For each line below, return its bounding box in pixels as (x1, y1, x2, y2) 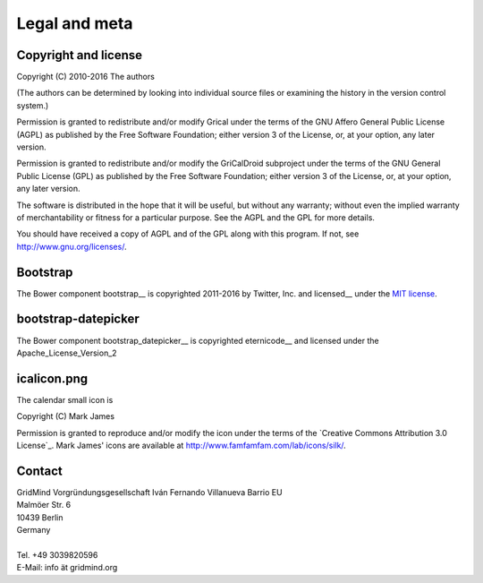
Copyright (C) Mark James (16, 411, 115, 422)
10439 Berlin (16, 511, 64, 523)
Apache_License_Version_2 (16, 347, 117, 358)
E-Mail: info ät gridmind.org (16, 562, 118, 573)
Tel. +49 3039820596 (16, 549, 98, 560)
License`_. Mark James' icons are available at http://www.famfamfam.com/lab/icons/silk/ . (16, 440, 346, 451)
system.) (16, 99, 49, 111)
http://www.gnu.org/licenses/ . (16, 241, 127, 252)
